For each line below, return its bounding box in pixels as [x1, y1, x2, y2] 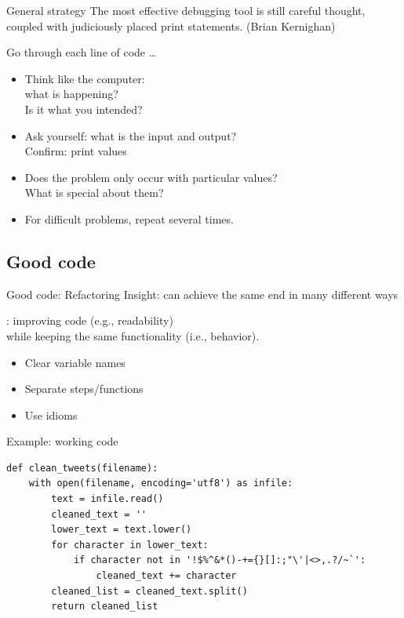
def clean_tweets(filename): [6, 462, 158, 474]
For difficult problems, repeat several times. [24, 210, 234, 227]
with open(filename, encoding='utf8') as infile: [28, 478, 293, 489]
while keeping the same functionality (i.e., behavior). [6, 327, 260, 344]
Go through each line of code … [6, 44, 157, 60]
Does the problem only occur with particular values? [24, 169, 278, 185]
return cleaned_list [51, 601, 158, 613]
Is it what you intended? [24, 100, 143, 117]
